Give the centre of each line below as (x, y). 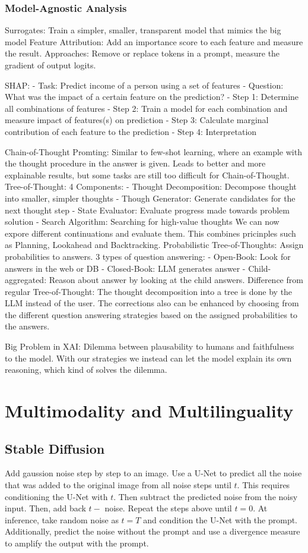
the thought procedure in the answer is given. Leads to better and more (135, 163)
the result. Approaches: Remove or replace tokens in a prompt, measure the (142, 53)
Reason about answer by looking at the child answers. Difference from (176, 280)
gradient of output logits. (50, 65)
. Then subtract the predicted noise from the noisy (206, 496)
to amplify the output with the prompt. (77, 543)
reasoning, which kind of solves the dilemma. (86, 370)
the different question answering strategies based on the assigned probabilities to (151, 314)
